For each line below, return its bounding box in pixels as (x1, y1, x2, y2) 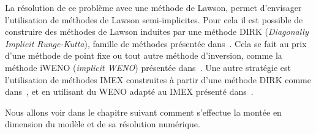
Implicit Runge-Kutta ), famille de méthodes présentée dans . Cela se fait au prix (5, 37, 307, 50)
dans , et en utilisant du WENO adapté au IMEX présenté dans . (5, 85, 254, 98)
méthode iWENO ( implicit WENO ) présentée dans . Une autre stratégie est (5, 61, 292, 73)
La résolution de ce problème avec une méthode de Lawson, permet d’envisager (5, 1, 302, 13)
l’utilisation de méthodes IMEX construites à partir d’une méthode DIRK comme (5, 73, 311, 86)
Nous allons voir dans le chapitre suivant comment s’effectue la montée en (5, 105, 282, 118)
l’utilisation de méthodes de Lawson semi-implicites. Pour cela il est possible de (5, 13, 303, 26)
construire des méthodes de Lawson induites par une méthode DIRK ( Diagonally (5, 25, 309, 38)
